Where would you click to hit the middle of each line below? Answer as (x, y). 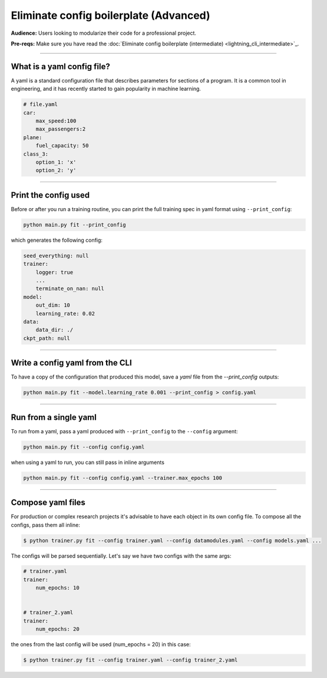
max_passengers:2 (61, 129)
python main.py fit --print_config (75, 225)
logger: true (54, 272)
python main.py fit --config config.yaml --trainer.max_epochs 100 (123, 478)
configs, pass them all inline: (46, 525)
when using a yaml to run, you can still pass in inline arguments (88, 462)
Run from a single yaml (54, 417)
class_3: (36, 154)
